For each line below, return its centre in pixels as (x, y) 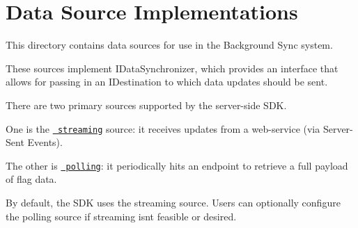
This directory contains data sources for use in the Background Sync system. (169, 45)
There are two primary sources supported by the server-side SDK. (146, 105)
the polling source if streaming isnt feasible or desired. (121, 216)
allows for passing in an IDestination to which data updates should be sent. (167, 82)
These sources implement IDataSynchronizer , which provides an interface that (172, 68)
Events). (45, 142)
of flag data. (31, 179)
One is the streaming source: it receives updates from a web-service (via (163, 128)
